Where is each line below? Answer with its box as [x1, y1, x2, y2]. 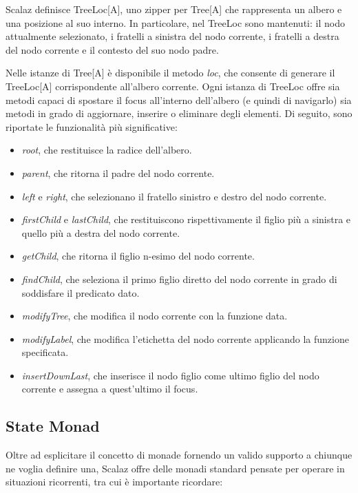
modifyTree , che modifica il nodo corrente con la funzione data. [21, 308, 288, 323]
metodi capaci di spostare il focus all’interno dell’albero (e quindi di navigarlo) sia [6, 92, 352, 107]
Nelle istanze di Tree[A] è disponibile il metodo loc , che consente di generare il [6, 65, 335, 80]
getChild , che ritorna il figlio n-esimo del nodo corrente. [21, 249, 255, 263]
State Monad [6, 415, 100, 437]
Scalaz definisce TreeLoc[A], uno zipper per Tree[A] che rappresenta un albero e [6, 2, 342, 16]
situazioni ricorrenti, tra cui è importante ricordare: [6, 474, 223, 489]
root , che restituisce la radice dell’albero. [21, 143, 192, 157]
